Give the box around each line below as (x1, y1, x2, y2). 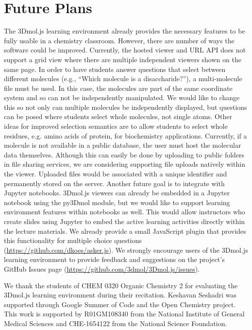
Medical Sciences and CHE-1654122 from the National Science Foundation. (4, 318, 227, 328)
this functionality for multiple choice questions (4, 235, 142, 245)
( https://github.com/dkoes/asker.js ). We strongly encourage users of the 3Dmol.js (4, 244, 248, 255)
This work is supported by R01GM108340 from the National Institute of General (4, 309, 245, 319)
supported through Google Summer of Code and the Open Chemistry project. (4, 299, 236, 309)
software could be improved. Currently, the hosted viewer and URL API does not (4, 45, 246, 55)
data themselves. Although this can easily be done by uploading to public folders (4, 149, 245, 159)
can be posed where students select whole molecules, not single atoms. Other (4, 111, 232, 122)
